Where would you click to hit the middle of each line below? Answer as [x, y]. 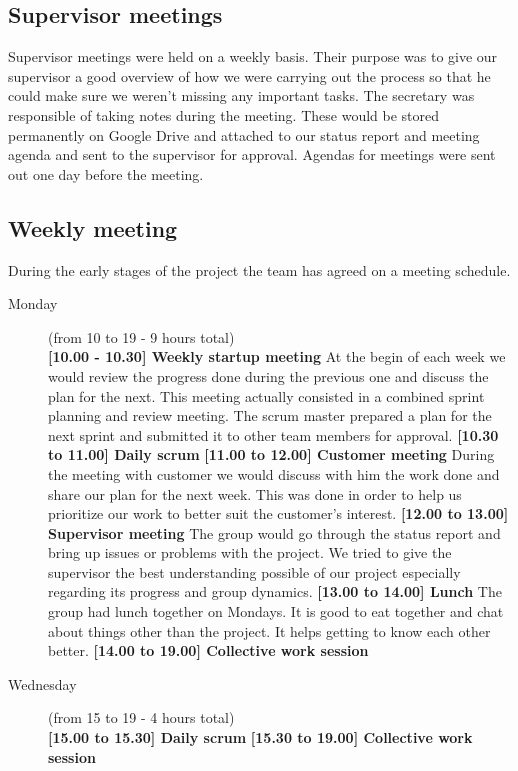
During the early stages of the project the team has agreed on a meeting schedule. [259, 269]
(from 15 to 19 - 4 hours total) [141, 717]
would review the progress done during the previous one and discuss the [268, 375]
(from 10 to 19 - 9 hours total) [141, 336]
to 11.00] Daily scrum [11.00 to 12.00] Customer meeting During [271, 454]
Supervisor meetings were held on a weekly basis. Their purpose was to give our [253, 56]
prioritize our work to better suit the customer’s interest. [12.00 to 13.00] [278, 513]
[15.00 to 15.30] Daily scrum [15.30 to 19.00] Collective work [260, 737]
